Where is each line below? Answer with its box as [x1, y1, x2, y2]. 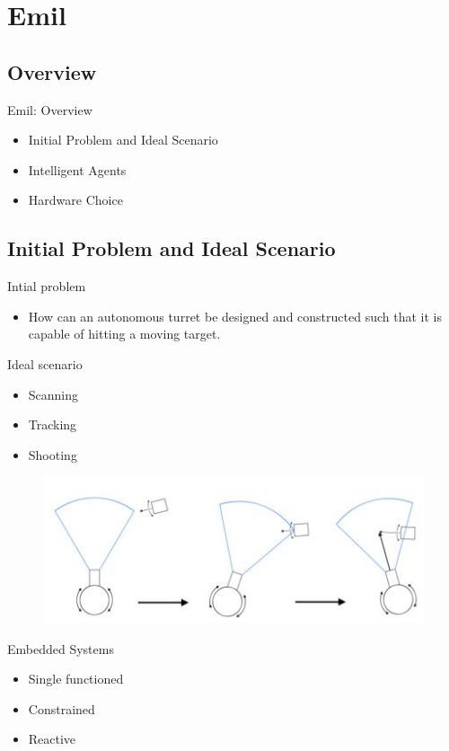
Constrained [28, 699, 95, 718]
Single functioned [28, 669, 124, 688]
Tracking [28, 415, 77, 434]
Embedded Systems [7, 639, 114, 658]
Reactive [28, 729, 76, 748]
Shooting [28, 445, 77, 464]
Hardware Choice [28, 190, 123, 209]
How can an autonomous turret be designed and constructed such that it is [28, 306, 442, 325]
